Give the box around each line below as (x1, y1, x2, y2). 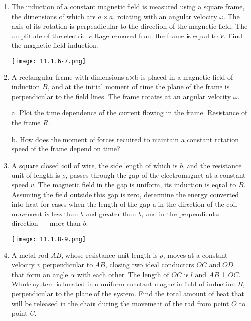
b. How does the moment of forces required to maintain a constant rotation (11, 134, 239, 144)
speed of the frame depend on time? (11, 143, 120, 154)
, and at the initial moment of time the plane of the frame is (47, 81, 230, 92)
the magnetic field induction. (11, 40, 98, 50)
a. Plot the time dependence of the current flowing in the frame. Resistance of (11, 107, 247, 118)
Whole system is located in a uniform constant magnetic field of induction (11, 279, 235, 289)
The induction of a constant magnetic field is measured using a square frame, (11, 1, 245, 11)
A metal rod (11, 250, 49, 260)
